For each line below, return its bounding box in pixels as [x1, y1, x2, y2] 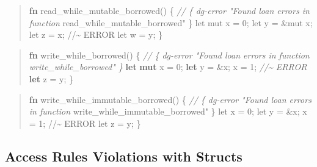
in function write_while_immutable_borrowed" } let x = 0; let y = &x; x [29, 105, 307, 118]
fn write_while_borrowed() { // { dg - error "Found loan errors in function [29, 48, 310, 61]
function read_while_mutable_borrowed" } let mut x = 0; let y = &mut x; [29, 16, 313, 29]
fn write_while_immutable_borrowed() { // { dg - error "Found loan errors [29, 93, 312, 105]
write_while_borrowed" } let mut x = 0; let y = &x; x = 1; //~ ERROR [29, 60, 307, 73]
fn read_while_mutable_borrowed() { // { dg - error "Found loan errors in [29, 4, 310, 16]
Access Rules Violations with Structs [5, 146, 242, 165]
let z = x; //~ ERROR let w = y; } [29, 28, 162, 41]
